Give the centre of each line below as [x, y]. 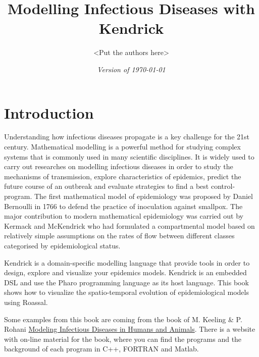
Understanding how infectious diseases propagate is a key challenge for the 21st [127, 137]
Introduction [49, 112]
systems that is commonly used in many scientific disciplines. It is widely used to [129, 156]
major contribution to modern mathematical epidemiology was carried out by [124, 216]
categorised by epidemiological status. [62, 245]
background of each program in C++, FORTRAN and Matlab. [101, 349]
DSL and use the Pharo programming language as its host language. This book [126, 282]
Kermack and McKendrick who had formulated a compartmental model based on [129, 225]
